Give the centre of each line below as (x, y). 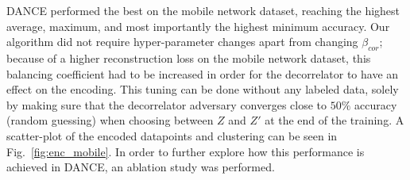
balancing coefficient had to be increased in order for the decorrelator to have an (203, 73)
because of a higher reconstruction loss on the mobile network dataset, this (189, 57)
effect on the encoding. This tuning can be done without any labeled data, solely (203, 89)
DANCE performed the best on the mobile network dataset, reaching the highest (203, 10)
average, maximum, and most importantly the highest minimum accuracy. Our (198, 26)
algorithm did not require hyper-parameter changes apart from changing (182, 42)
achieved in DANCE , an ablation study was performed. (141, 167)
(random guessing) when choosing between (110, 120)
